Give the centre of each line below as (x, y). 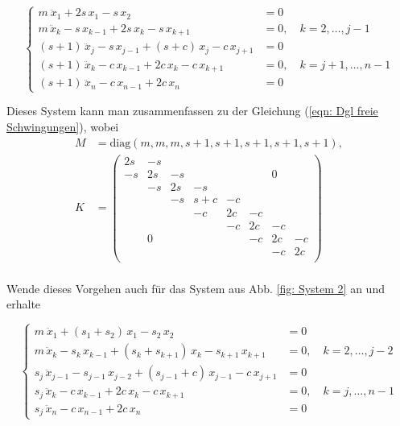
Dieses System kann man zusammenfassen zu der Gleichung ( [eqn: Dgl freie (192, 111)
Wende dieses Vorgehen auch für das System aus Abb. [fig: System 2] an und (196, 288)
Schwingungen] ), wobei (63, 127)
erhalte (24, 304)
